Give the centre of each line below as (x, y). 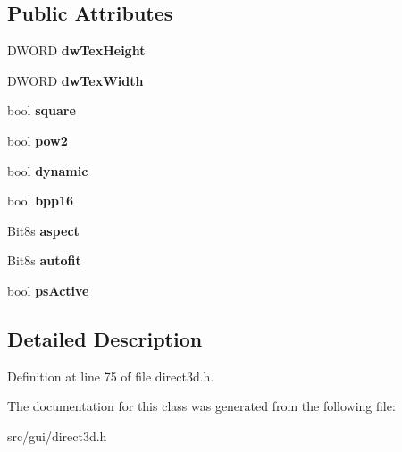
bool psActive (48, 290)
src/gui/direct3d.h (57, 435)
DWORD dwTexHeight (76, 50)
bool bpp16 (41, 201)
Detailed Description (105, 338)
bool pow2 (38, 140)
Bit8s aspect (43, 230)
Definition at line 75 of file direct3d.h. (111, 376)
